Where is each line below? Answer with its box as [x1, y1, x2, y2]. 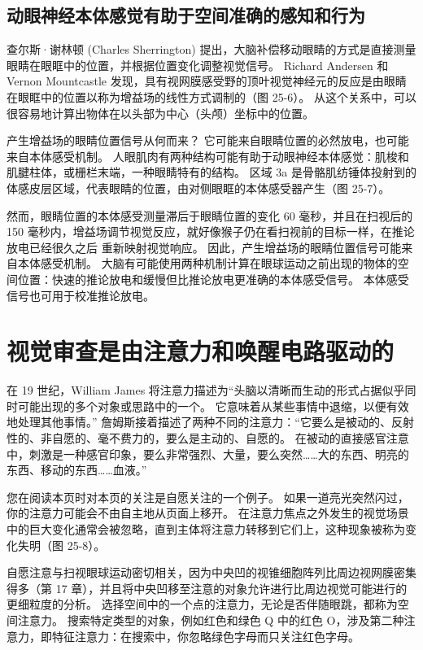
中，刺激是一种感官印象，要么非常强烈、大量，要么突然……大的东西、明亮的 [7, 445, 409, 462]
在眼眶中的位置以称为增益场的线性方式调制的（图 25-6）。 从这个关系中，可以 [7, 88, 416, 105]
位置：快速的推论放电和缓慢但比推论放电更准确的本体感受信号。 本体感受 [17, 270, 409, 287]
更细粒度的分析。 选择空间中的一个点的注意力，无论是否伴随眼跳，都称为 [7, 595, 398, 613]
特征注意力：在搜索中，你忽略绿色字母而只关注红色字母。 [51, 627, 360, 644]
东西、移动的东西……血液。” [7, 461, 147, 478]
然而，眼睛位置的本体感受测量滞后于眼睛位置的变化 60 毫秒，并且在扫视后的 [7, 207, 413, 224]
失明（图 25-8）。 [17, 536, 106, 553]
